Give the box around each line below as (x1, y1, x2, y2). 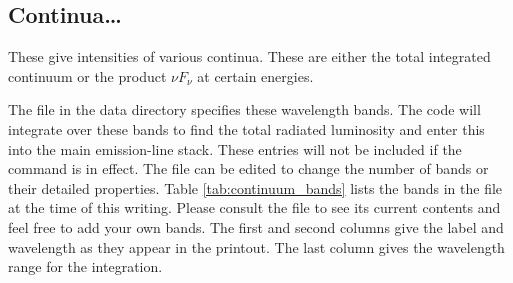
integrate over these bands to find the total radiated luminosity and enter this (8, 118, 485, 139)
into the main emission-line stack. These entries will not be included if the (8, 138, 462, 159)
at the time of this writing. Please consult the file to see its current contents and (8, 197, 501, 218)
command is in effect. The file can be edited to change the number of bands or (8, 158, 489, 179)
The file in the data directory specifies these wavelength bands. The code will (8, 99, 481, 120)
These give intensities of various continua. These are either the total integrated (8, 46, 491, 67)
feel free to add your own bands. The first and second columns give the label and (8, 216, 504, 237)
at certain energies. (197, 65, 314, 86)
